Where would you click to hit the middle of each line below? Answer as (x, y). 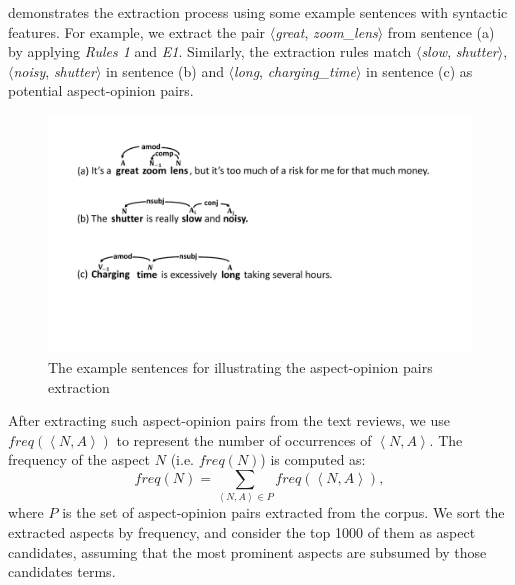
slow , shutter (459, 51)
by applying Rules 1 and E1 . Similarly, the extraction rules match (210, 51)
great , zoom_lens (326, 31)
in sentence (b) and (165, 70)
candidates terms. (62, 571)
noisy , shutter (54, 70)
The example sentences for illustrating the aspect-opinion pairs (240, 367)
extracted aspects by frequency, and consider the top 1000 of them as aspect (242, 531)
